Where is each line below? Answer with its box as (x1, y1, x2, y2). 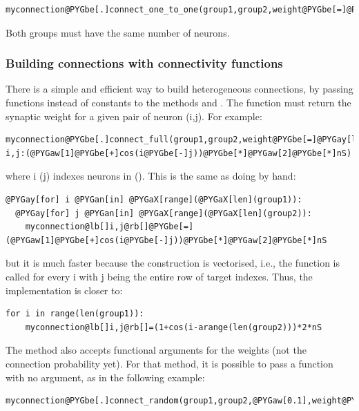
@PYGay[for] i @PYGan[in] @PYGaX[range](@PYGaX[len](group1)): (6, 194, 302, 204)
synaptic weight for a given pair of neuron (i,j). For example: (6, 108, 262, 123)
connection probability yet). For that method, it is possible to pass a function (6, 356, 333, 370)
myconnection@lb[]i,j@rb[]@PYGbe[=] (25, 222, 194, 232)
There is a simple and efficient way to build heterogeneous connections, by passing (6, 82, 353, 96)
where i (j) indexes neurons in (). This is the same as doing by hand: (6, 169, 296, 183)
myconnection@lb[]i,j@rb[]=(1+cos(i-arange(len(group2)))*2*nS (25, 322, 322, 332)
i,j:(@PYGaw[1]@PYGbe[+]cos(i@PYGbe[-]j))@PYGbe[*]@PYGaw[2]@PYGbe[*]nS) (6, 148, 352, 158)
